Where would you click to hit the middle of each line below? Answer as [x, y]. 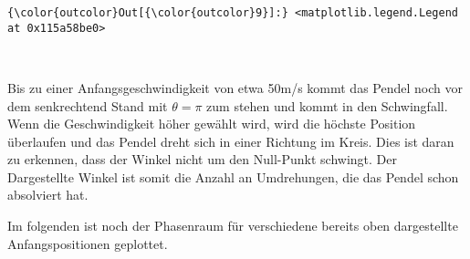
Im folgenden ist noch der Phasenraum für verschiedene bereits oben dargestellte [233, 226]
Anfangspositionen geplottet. [88, 243]
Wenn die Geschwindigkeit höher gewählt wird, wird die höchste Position [212, 124]
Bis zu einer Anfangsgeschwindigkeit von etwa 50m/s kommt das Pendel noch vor [235, 87]
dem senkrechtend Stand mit [88, 105]
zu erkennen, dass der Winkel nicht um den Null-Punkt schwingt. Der [202, 159]
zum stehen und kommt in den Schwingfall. [327, 105]
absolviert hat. [48, 195]
